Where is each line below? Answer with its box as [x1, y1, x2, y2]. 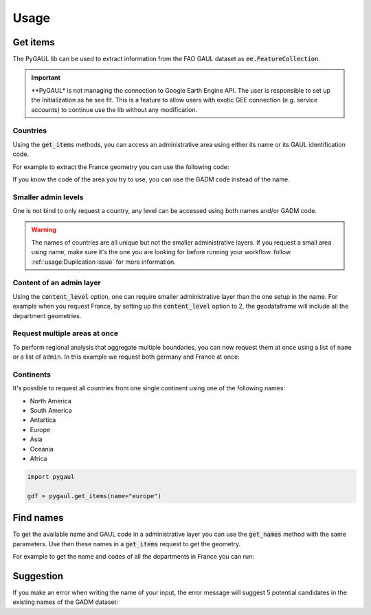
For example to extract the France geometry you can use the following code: [12, 162, 229, 171]
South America [30, 406, 72, 415]
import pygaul [27, 473, 75, 480]
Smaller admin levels [12, 192, 84, 202]
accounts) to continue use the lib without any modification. [31, 105, 198, 113]
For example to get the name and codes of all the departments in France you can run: [12, 552, 254, 561]
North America [30, 396, 72, 405]
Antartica [30, 416, 56, 424]
